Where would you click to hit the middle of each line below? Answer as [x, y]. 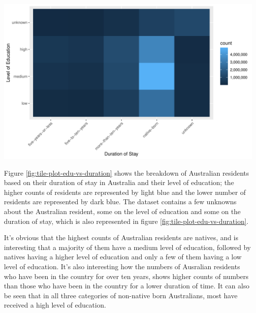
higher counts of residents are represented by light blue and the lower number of [125, 192]
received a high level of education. [55, 305]
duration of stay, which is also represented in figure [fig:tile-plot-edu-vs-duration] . [126, 221]
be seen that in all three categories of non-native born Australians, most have [121, 295]
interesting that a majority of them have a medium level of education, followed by [128, 247]
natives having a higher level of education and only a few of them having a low [123, 257]
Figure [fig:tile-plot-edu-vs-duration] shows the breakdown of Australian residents [127, 172]
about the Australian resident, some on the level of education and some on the [122, 211]
